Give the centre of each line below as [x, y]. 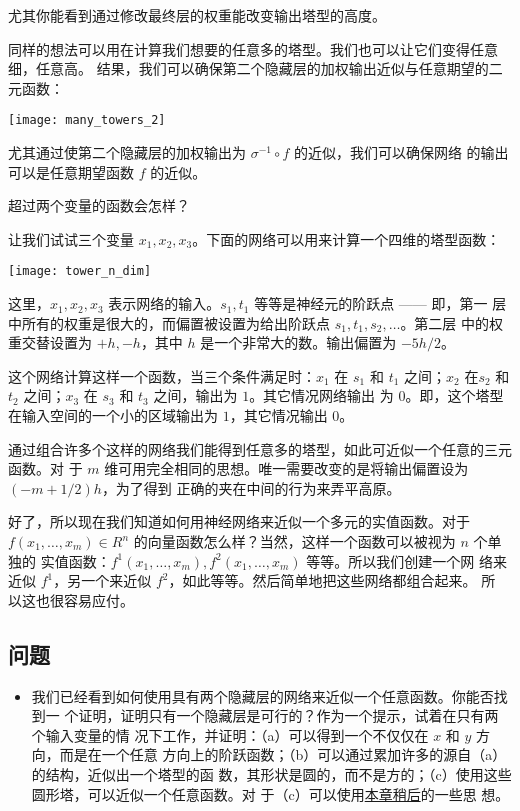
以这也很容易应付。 [71, 599]
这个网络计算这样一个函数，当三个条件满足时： [162, 375]
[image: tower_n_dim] [80, 271]
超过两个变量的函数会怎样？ [99, 205]
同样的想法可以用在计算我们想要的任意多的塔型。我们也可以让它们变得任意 [253, 48]
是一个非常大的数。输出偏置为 [298, 342]
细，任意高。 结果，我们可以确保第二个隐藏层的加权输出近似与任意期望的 [248, 68]
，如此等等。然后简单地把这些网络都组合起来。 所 [332, 580]
